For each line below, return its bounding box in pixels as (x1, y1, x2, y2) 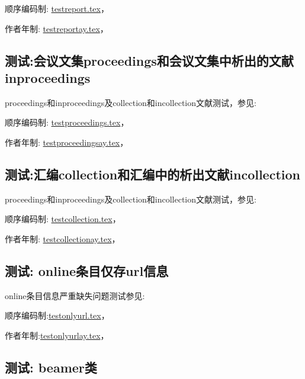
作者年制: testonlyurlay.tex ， (5, 329, 109, 341)
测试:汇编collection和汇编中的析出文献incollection (5, 165, 300, 183)
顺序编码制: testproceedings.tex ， (5, 116, 129, 129)
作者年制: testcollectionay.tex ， (5, 232, 120, 245)
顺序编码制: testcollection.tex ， (5, 213, 121, 225)
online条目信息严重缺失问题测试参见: (5, 289, 145, 301)
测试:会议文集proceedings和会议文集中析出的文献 (5, 51, 294, 69)
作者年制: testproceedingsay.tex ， (5, 136, 129, 148)
